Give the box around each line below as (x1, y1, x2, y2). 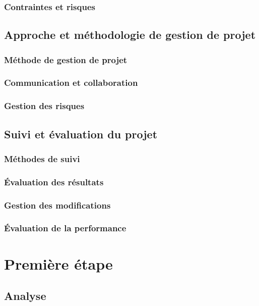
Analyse (4, 288, 46, 303)
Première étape (4, 253, 113, 274)
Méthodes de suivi (4, 152, 80, 165)
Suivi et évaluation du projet (4, 126, 158, 141)
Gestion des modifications (4, 198, 111, 211)
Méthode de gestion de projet (4, 53, 127, 66)
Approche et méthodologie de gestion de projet (4, 27, 256, 42)
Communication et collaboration (4, 76, 138, 89)
